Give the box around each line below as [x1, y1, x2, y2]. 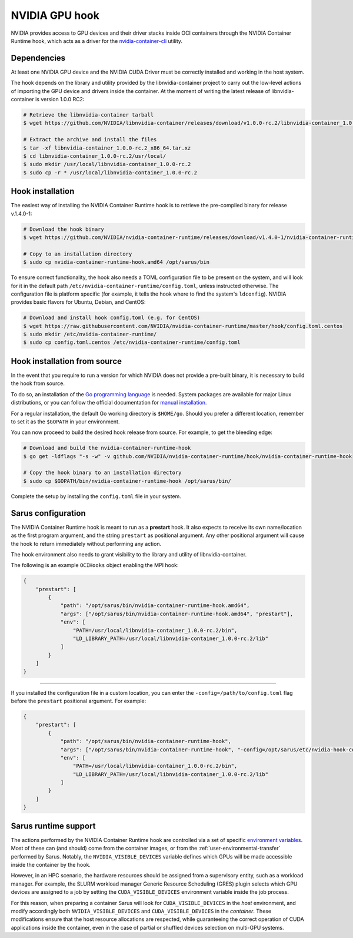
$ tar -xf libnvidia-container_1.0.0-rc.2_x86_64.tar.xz [23, 144, 191, 151]
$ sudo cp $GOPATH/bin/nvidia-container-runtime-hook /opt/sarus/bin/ [23, 478, 232, 484]
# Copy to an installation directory [23, 250, 132, 257]
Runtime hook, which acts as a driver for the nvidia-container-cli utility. [11, 37, 182, 44]
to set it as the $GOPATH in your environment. [11, 418, 120, 425]
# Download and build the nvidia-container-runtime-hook [23, 445, 191, 452]
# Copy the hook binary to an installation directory [23, 469, 182, 476]
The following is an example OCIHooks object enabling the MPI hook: [11, 562, 179, 569]
